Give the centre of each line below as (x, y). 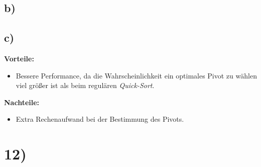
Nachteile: (22, 102)
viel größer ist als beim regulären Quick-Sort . (85, 85)
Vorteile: (19, 58)
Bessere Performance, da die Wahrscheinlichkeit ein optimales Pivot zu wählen (136, 75)
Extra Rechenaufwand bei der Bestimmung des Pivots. (100, 119)
